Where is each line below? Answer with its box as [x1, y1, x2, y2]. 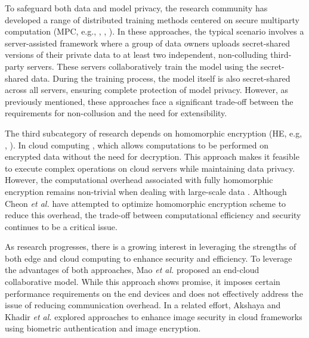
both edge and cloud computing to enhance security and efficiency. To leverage [5, 252, 292, 264]
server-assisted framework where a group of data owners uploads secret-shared [5, 36, 291, 49]
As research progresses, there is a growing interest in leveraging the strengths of [5, 240, 296, 253]
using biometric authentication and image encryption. [5, 322, 201, 334]
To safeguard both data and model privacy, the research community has [5, 2, 268, 14]
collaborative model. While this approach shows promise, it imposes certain [5, 275, 280, 288]
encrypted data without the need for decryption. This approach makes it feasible [5, 150, 299, 163]
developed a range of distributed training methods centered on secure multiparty [5, 13, 299, 26]
